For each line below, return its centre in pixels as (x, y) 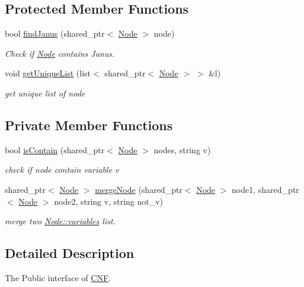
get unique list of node (45, 93)
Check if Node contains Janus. (60, 53)
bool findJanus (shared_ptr (55, 33)
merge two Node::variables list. (60, 221)
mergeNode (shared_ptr (139, 189)
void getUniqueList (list (48, 73)
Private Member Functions (89, 125)
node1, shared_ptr (265, 189)
